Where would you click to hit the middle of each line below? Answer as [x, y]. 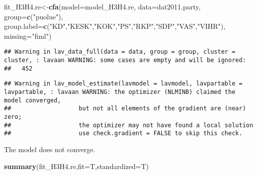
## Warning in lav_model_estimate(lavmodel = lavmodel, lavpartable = [123, 84]
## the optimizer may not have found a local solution [129, 125]
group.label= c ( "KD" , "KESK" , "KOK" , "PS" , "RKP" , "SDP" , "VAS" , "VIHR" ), [115, 26]
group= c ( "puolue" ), [34, 16]
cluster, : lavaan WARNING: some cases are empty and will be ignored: [125, 60]
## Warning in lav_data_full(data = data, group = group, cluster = [120, 52]
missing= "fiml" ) [28, 36]
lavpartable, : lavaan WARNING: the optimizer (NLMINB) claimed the [120, 92]
